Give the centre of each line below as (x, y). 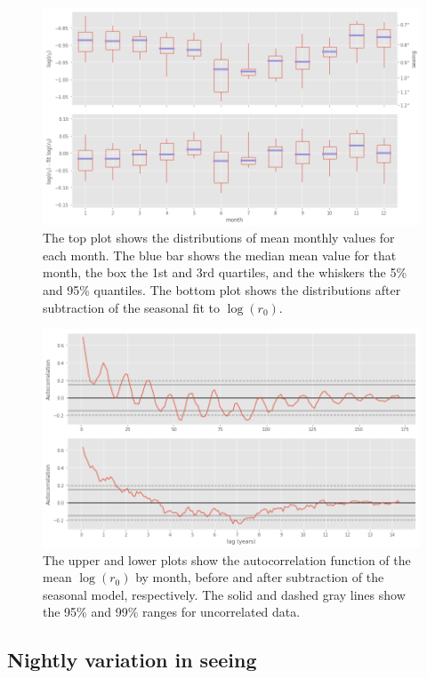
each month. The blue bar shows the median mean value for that (220, 255)
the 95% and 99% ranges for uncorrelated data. (172, 612)
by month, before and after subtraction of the (260, 577)
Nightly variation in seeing (132, 660)
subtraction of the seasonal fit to (131, 307)
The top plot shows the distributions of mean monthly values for (219, 238)
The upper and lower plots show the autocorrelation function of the (227, 559)
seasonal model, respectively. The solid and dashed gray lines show (224, 594)
